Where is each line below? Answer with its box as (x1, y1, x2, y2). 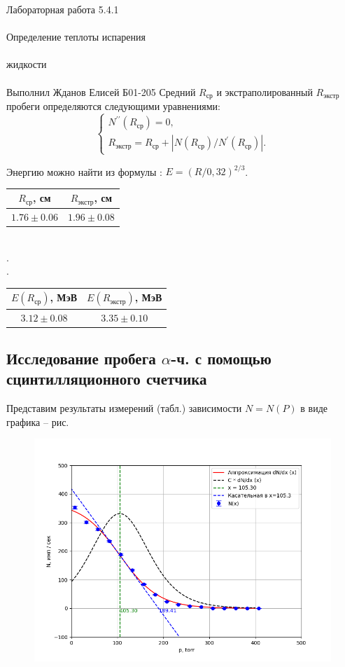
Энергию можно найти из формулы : (6, 164, 162, 179)
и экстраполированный (216, 84, 313, 99)
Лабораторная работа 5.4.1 (6, 2, 119, 16)
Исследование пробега (6, 348, 156, 369)
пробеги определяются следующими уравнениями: (6, 99, 220, 114)
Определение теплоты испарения (6, 29, 146, 44)
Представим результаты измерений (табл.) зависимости (6, 401, 242, 415)
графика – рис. (6, 414, 69, 429)
